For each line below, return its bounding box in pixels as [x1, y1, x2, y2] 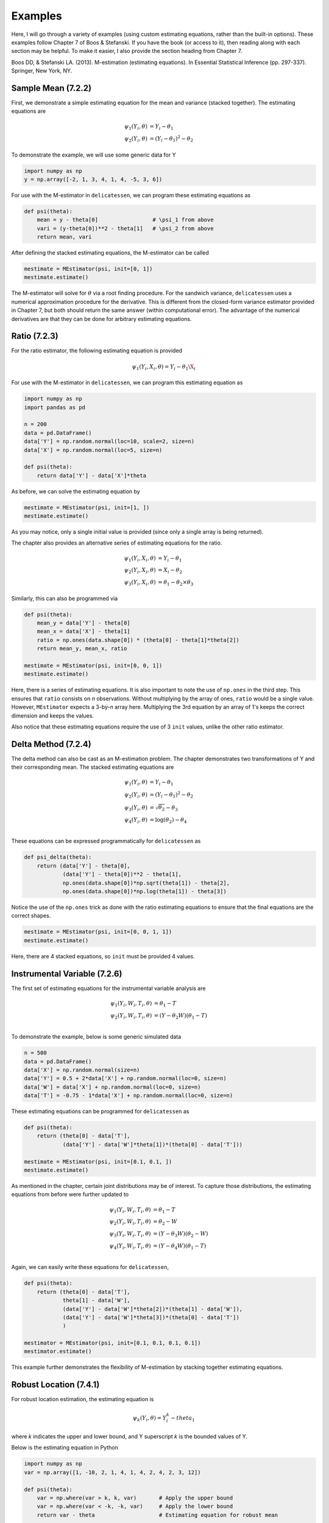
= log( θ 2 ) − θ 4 [149, 816, 187, 825]
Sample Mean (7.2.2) [11, 83, 91, 93]
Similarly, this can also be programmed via [11, 595, 118, 602]
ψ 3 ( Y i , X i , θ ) [124, 579, 156, 587]
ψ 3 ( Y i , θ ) [124, 804, 147, 813]
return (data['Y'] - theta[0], [37, 862, 130, 869]
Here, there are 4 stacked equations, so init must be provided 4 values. [11, 952, 195, 959]
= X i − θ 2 [157, 567, 183, 575]
